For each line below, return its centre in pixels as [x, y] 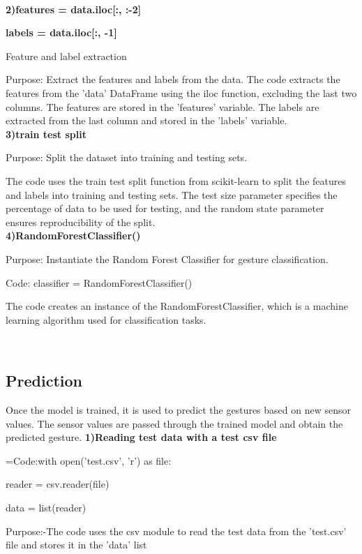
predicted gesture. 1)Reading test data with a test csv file [141, 437]
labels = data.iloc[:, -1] [61, 32]
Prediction [44, 381]
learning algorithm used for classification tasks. [106, 319]
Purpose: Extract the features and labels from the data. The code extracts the [173, 79]
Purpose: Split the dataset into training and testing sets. [127, 157]
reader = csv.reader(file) [58, 484]
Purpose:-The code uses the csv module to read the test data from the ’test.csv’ [176, 531]
